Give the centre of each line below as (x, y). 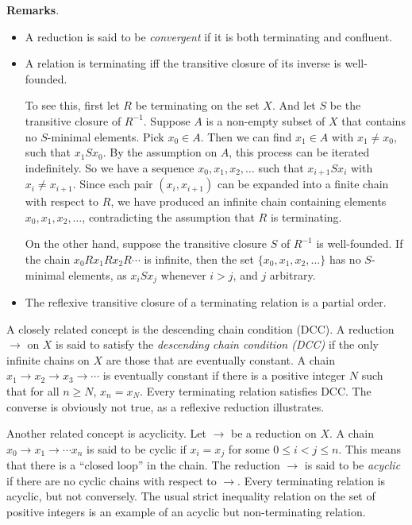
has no (345, 259)
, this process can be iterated (299, 152)
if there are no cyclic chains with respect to (112, 480)
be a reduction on (274, 433)
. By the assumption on (160, 152)
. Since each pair (113, 184)
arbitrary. (293, 274)
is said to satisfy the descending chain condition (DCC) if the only (217, 344)
